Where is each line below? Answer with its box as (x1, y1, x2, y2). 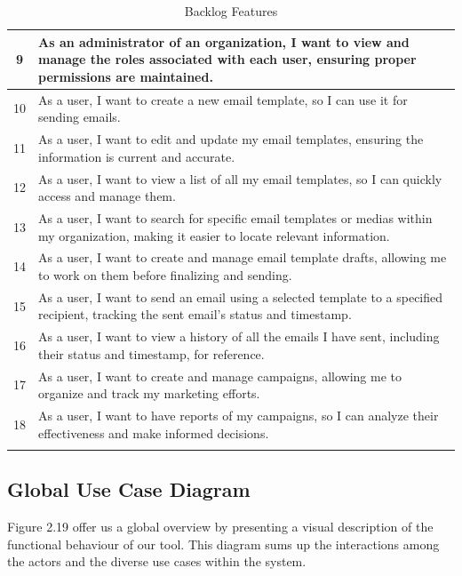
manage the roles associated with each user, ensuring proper (38, 50, 417, 68)
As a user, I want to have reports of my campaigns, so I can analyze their (38, 406, 439, 425)
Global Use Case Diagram (7, 476, 251, 503)
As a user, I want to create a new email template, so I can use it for (38, 90, 408, 108)
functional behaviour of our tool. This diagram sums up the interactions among (7, 534, 440, 553)
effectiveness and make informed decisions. (38, 423, 269, 442)
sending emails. (38, 108, 121, 126)
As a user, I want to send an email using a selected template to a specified (38, 287, 443, 306)
